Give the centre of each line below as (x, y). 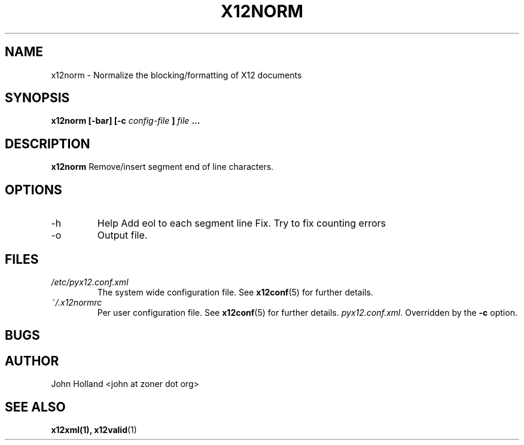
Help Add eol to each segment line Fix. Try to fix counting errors (241, 223)
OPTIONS (33, 190)
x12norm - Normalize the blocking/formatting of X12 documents (176, 75)
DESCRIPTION (48, 144)
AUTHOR (32, 361)
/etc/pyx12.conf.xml (90, 282)
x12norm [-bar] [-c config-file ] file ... (126, 121)
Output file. (122, 235)
